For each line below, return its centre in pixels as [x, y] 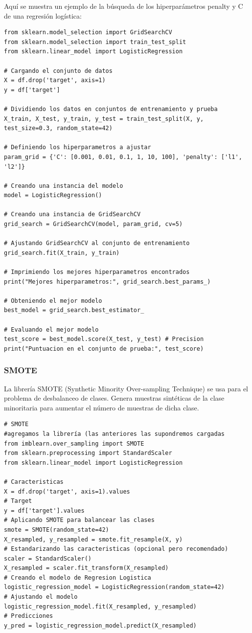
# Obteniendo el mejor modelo [53, 301]
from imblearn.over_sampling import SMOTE [74, 443]
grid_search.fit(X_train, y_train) [62, 253]
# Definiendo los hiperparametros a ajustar [78, 147]
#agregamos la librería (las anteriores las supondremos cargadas [115, 434]
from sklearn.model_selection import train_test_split [95, 42]
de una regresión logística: [43, 15]
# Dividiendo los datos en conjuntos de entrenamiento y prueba [111, 109]
